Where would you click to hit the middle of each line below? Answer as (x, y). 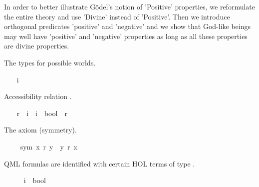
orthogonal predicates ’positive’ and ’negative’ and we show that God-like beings (128, 26)
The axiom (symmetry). (40, 130)
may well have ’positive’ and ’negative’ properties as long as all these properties (126, 36)
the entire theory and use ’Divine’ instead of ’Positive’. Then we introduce (117, 16)
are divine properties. (37, 46)
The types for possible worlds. (50, 62)
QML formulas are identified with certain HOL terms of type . (100, 163)
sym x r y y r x (49, 146)
